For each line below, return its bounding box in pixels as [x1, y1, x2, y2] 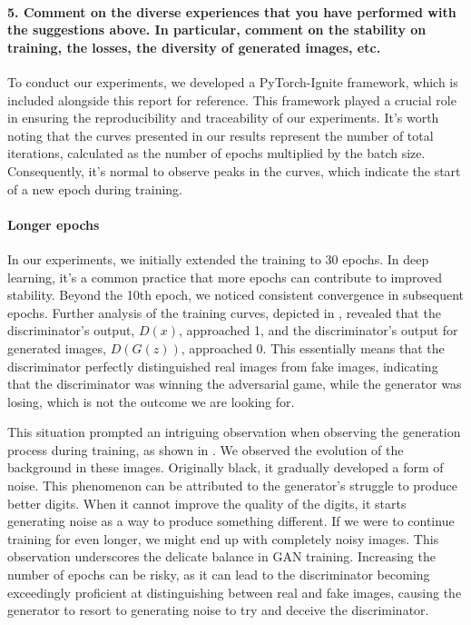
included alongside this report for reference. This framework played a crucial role [7, 90, 456, 109]
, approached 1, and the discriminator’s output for [179, 321, 458, 340]
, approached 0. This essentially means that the [181, 338, 445, 357]
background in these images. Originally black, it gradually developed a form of [7, 458, 444, 477]
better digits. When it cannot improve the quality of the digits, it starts [7, 493, 407, 512]
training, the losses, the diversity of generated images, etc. [7, 37, 381, 56]
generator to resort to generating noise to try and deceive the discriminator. [7, 600, 429, 620]
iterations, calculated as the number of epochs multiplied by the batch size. [7, 144, 426, 163]
